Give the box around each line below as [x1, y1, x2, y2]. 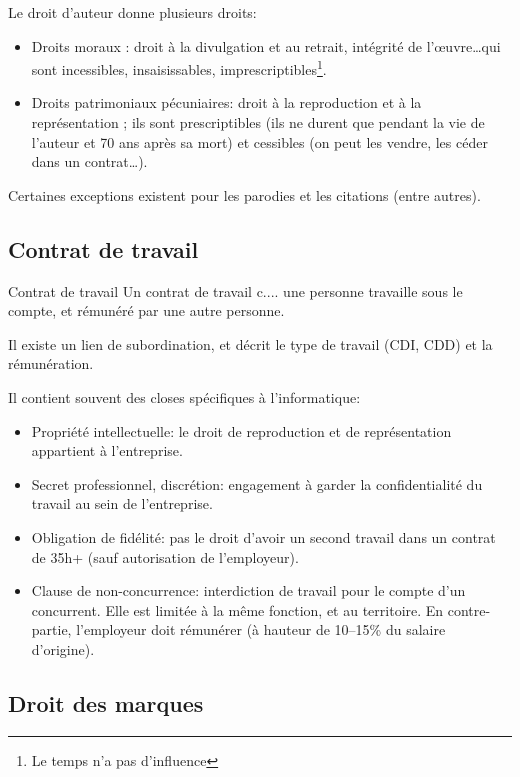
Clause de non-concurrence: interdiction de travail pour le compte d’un [31, 580, 466, 601]
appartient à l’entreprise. [31, 440, 183, 461]
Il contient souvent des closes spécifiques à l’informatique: [8, 386, 361, 407]
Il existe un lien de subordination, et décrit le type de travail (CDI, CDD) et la [8, 333, 493, 354]
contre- [447, 599, 491, 620]
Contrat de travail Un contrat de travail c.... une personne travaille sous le [8, 280, 463, 301]
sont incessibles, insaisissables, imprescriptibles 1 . [31, 56, 327, 79]
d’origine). [31, 638, 95, 659]
